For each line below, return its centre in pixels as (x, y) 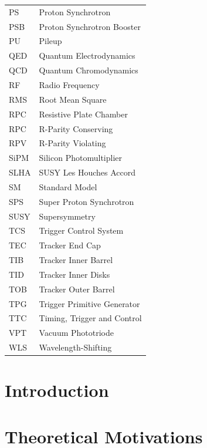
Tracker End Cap (70, 245)
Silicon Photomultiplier (80, 158)
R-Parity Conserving (76, 128)
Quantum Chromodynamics (89, 70)
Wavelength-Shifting (75, 347)
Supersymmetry (67, 216)
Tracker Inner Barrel (76, 260)
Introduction (57, 390)
